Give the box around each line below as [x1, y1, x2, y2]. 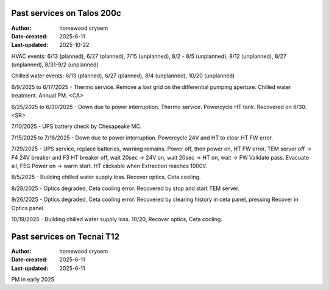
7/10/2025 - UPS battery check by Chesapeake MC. [11, 122, 142, 130]
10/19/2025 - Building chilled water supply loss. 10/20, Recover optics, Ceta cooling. [11, 215, 222, 222]
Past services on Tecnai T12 [11, 232, 120, 242]
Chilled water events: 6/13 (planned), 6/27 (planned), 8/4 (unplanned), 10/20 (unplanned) [11, 72, 235, 79]
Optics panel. [11, 204, 45, 211]
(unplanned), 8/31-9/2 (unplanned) [11, 61, 99, 68]
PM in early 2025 [11, 276, 55, 283]
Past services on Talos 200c [11, 8, 121, 18]
